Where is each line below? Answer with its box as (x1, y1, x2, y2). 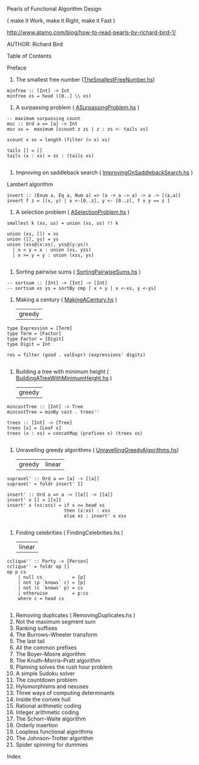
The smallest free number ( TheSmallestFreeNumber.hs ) (15, 76, 155, 83)
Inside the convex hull (15, 696, 71, 703)
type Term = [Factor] (7, 331, 62, 337)
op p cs (7, 569, 27, 575)
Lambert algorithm (7, 181, 53, 188)
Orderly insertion (15, 722, 58, 728)
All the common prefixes (15, 644, 77, 651)
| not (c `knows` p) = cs (18, 585, 84, 591)
